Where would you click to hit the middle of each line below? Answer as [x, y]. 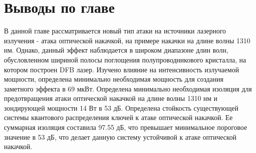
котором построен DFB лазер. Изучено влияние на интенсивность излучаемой [122, 69]
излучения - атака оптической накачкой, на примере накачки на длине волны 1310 [127, 40]
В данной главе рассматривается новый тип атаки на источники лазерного [115, 31]
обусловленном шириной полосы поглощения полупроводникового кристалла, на [125, 59]
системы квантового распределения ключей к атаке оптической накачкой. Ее [118, 117]
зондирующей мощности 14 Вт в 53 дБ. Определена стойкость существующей [121, 107]
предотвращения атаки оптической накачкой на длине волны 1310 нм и [111, 98]
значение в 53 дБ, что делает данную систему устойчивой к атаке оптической [120, 137]
